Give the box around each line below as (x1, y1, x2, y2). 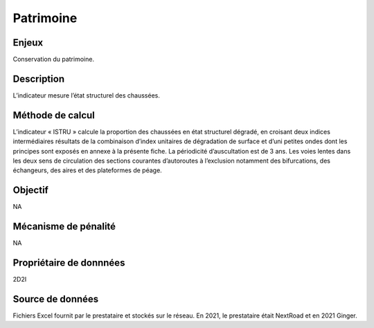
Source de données (12, 293, 99, 304)
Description (12, 73, 65, 84)
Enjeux (12, 37, 44, 48)
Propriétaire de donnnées (12, 257, 125, 269)
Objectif (12, 184, 48, 197)
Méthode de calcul (12, 109, 95, 121)
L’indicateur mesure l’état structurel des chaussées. (12, 91, 161, 100)
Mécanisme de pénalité (12, 221, 116, 233)
